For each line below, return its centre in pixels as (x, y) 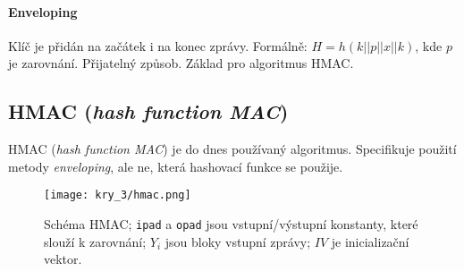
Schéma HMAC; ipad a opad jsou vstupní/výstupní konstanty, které (231, 224)
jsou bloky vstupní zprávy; (238, 241)
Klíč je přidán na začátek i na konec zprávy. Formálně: (158, 45)
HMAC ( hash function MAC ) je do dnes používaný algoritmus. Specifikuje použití (232, 149)
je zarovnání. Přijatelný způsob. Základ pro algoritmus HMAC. (181, 63)
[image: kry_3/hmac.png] (118, 195)
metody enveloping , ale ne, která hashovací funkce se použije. (176, 166)
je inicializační (370, 241)
